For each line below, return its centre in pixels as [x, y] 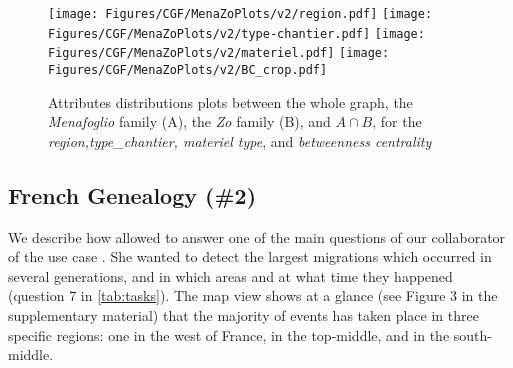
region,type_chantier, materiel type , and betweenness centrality [240, 140]
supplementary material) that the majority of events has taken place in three [243, 314]
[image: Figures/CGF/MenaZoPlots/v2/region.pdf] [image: [240, 14]
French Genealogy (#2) [132, 194]
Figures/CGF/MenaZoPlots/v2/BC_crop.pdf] [188, 69]
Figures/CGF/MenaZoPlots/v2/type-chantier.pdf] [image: [236, 33]
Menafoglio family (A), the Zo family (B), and [189, 121]
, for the [397, 121]
